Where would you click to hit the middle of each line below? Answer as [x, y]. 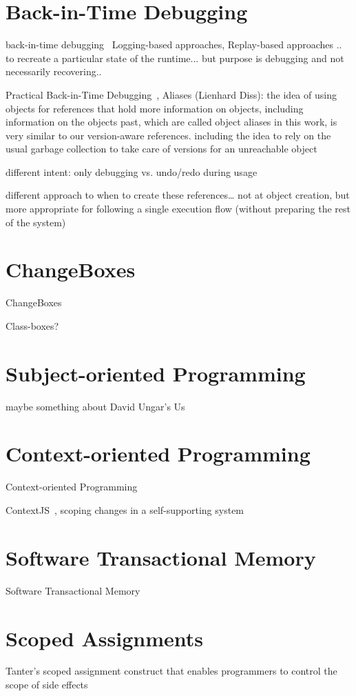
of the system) [36, 222]
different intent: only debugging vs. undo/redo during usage [132, 171]
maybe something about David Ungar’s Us [95, 406]
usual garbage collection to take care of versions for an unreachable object [161, 149]
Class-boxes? [32, 325]
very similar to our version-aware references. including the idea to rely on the [168, 135]
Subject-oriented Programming [156, 373]
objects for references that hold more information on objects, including [155, 108]
